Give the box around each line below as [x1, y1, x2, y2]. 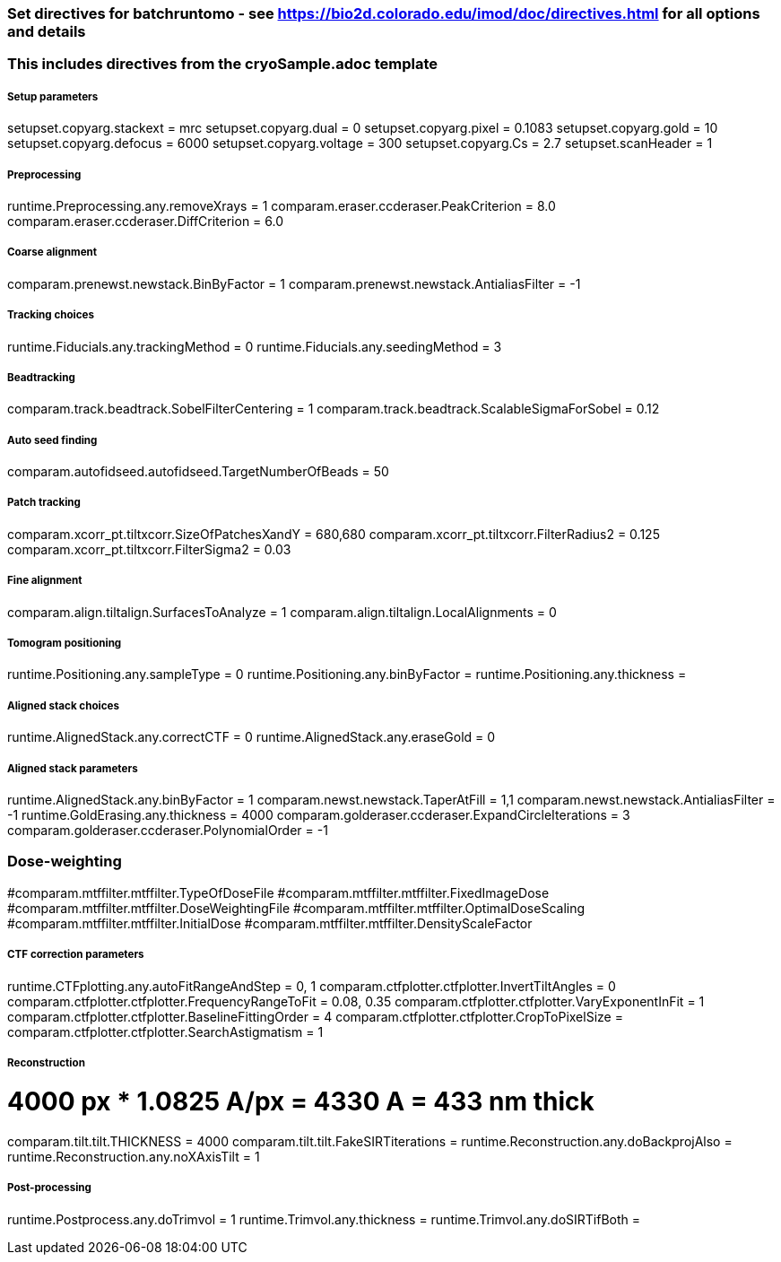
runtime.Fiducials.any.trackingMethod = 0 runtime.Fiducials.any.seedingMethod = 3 [7, 338, 502, 354]
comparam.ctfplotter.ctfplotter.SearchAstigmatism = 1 [7, 1023, 324, 1040]
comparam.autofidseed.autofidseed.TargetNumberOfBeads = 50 [7, 464, 389, 480]
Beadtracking [7, 370, 75, 384]
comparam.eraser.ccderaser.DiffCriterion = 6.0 [7, 213, 284, 229]
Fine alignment [7, 574, 82, 587]
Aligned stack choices [7, 699, 119, 712]
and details [7, 22, 86, 40]
